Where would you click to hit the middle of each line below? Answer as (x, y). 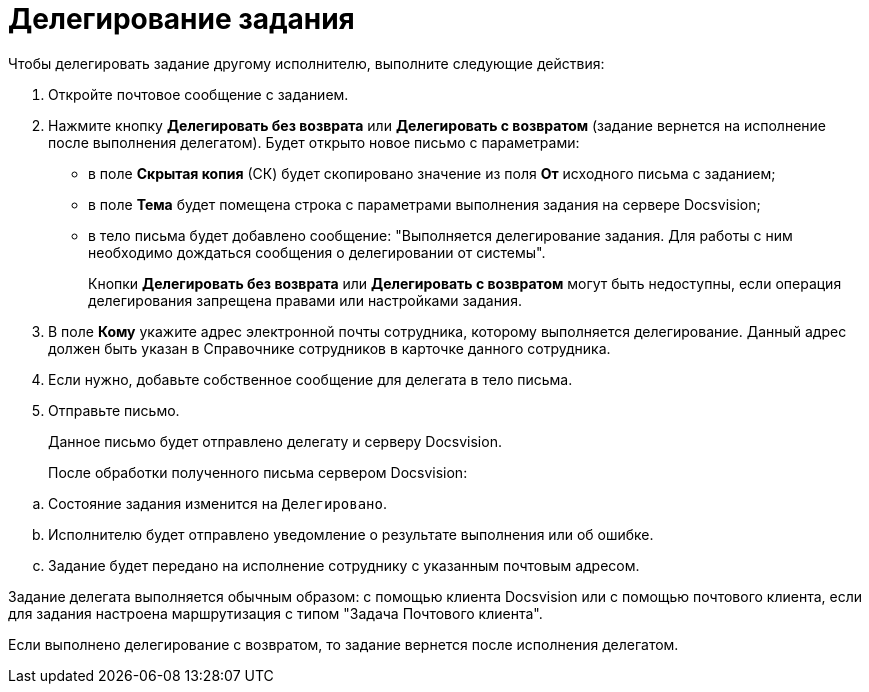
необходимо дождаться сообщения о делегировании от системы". (317, 252)
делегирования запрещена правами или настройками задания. (305, 300)
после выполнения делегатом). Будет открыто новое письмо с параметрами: (314, 142)
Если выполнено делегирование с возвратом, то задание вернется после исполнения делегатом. (343, 644)
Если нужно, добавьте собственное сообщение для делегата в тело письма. (310, 379)
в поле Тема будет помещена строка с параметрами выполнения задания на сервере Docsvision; (424, 204)
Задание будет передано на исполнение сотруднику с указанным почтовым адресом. (344, 565)
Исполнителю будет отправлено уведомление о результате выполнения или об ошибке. (351, 534)
